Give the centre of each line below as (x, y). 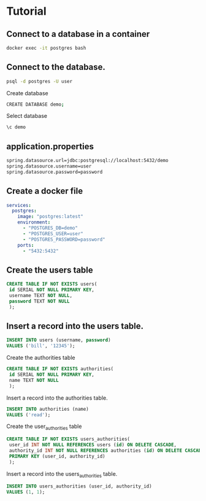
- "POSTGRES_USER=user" (53, 234)
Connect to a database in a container (78, 34)
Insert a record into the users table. (75, 326)
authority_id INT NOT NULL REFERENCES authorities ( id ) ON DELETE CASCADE (106, 450)
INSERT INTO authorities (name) (48, 409)
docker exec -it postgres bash (46, 48)
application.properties (50, 146)
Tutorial (27, 11)
